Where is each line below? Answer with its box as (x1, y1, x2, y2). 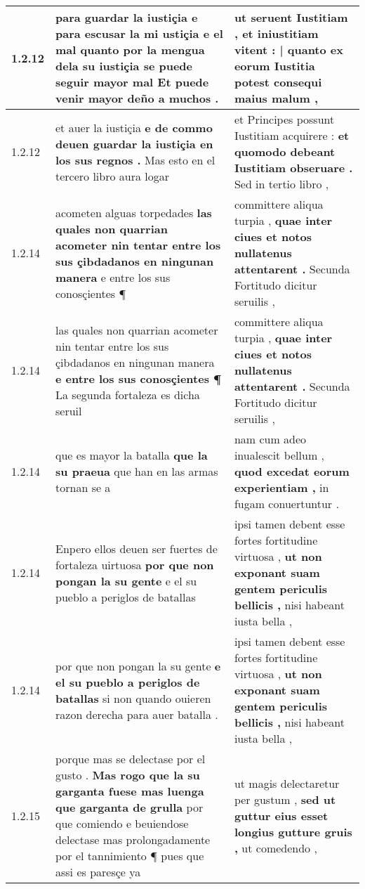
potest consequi (234, 74, 322, 90)
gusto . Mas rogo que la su (55, 767, 200, 783)
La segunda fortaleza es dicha (55, 386, 200, 403)
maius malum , (234, 90, 319, 106)
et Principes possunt (234, 111, 335, 127)
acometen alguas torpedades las (55, 204, 212, 221)
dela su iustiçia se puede (55, 58, 193, 74)
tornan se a (55, 479, 111, 495)
